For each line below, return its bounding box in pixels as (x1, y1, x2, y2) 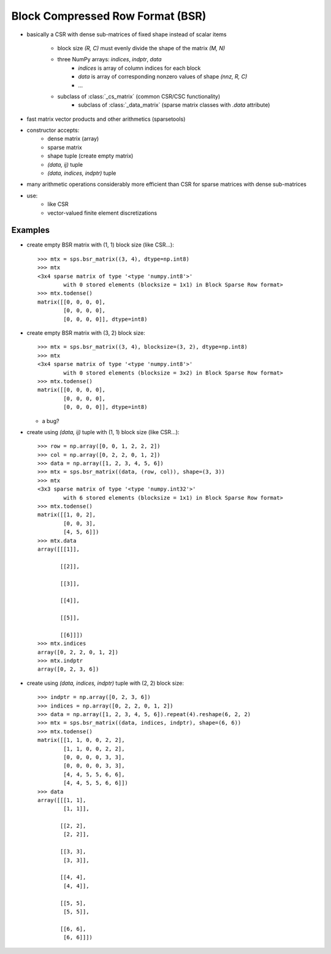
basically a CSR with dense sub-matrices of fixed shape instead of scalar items (26, 31, 227, 38)
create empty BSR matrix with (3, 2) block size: (26, 329, 145, 337)
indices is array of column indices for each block (78, 64, 201, 72)
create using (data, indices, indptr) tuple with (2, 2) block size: (26, 679, 184, 687)
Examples (11, 225, 50, 235)
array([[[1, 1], (37, 796, 86, 803)
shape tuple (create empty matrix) (47, 152, 134, 159)
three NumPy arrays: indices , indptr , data (57, 56, 162, 63)
